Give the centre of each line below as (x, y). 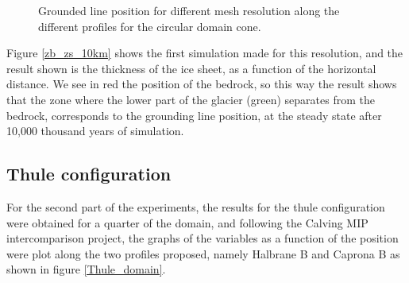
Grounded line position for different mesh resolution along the (189, 10)
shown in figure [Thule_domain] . (86, 269)
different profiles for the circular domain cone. (150, 26)
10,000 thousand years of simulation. (95, 131)
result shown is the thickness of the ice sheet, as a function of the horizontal (191, 68)
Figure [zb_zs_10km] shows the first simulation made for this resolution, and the (205, 53)
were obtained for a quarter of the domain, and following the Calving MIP (187, 222)
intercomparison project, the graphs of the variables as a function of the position (203, 238)
